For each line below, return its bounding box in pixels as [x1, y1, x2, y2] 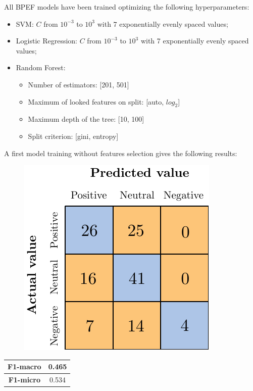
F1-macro [8, 361, 41, 372]
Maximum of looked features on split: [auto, [28, 96, 164, 107]
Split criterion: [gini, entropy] [28, 130, 119, 141]
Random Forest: [16, 62, 66, 73]
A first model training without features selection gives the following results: [4, 148, 237, 158]
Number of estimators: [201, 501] [28, 79, 129, 89]
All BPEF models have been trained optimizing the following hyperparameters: [4, 2, 249, 12]
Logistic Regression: [16, 35, 77, 46]
